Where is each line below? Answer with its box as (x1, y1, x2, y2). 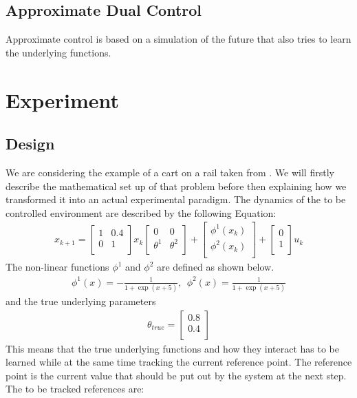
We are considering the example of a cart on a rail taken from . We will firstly (6, 165, 334, 179)
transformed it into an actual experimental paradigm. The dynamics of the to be (6, 192, 346, 207)
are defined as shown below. (156, 260, 274, 274)
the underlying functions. (6, 45, 111, 59)
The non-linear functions (6, 260, 109, 274)
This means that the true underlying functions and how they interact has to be (6, 341, 340, 355)
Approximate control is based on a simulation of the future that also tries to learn (6, 32, 351, 46)
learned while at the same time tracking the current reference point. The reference (6, 355, 352, 369)
